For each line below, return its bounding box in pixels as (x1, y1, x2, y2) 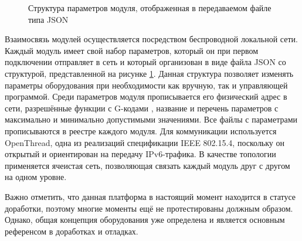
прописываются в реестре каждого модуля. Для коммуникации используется (5, 124, 277, 137)
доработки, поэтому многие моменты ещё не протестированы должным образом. (5, 202, 293, 214)
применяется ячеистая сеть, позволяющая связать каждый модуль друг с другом (5, 159, 290, 171)
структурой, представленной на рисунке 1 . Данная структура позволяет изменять (5, 67, 294, 79)
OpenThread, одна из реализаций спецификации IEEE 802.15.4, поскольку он (5, 136, 285, 148)
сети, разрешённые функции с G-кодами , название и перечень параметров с (5, 101, 279, 114)
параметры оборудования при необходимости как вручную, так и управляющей (5, 79, 288, 91)
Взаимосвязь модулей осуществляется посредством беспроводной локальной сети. (5, 33, 298, 45)
